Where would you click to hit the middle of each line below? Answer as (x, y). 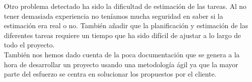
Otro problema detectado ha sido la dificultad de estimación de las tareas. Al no (125, 6)
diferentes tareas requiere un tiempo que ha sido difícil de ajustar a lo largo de (123, 35)
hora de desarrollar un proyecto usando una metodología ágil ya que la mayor (121, 64)
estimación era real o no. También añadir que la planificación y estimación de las (126, 25)
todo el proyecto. (29, 45)
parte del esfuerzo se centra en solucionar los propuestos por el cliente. (110, 74)
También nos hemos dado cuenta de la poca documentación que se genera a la (122, 54)
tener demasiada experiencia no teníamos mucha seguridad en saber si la (114, 16)
